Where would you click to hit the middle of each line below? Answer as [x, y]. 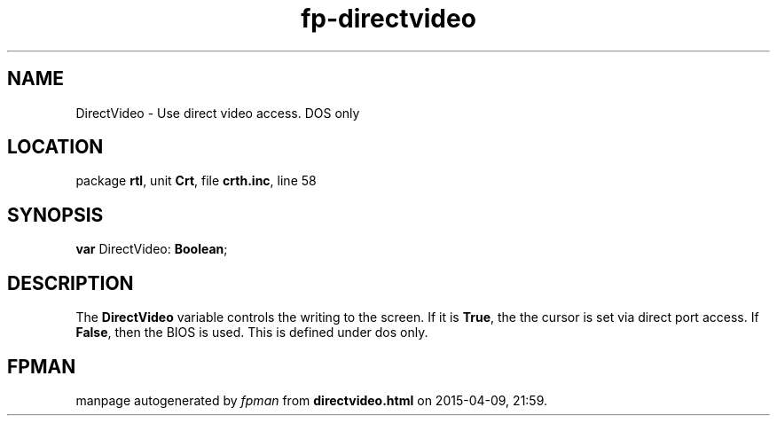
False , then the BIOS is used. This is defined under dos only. [252, 333]
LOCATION [55, 147]
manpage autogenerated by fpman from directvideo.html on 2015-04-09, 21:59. [312, 400]
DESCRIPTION [71, 283]
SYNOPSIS [55, 215]
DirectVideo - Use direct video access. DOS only [218, 113]
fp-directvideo [388, 19]
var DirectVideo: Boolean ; [152, 249]
